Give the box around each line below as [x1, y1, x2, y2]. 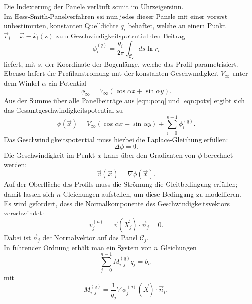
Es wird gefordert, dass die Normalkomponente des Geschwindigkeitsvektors [4, 198, 230, 208]
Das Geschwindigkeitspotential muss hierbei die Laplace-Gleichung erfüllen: [4, 134, 228, 144]
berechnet [204, 150, 233, 160]
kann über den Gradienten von [104, 150, 196, 160]
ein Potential [48, 77, 86, 88]
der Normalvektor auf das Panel [42, 232, 138, 242]
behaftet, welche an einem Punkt [128, 20, 226, 31]
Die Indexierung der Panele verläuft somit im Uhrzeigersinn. [4, 1, 184, 11]
